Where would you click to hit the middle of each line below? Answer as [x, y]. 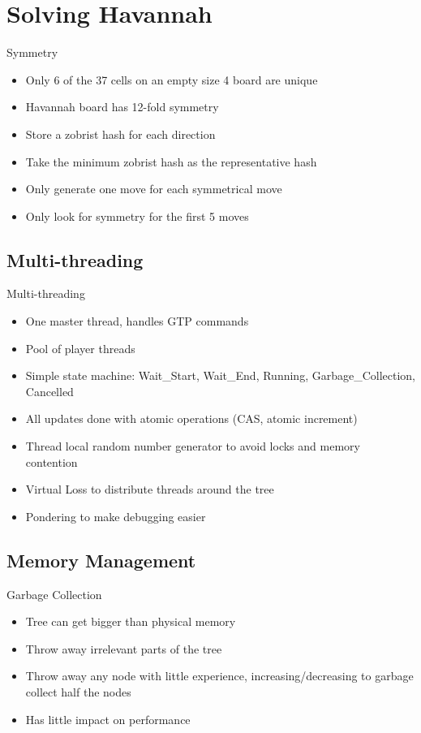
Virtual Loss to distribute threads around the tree [150, 489]
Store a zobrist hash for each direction [120, 134]
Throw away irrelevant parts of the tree [124, 648]
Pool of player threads [80, 348]
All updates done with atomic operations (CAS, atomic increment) [191, 418]
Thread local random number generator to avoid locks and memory [193, 446]
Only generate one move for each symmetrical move [154, 189]
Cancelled [49, 391]
